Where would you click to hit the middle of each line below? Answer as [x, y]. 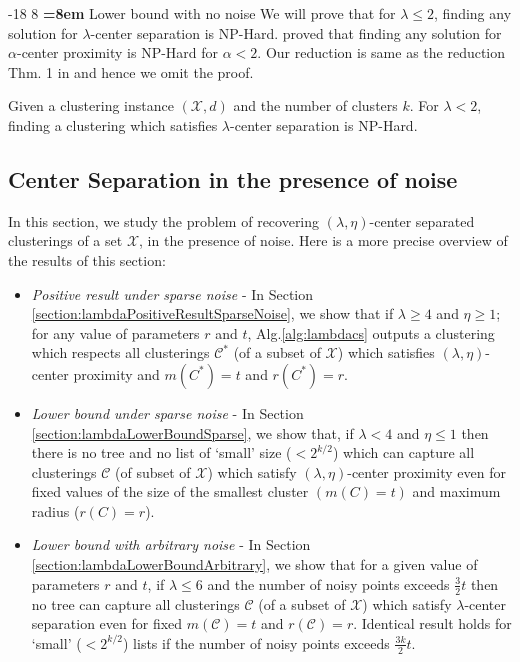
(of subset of [153, 471]
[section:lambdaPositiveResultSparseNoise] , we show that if [212, 313]
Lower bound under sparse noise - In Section [167, 412]
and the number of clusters [315, 105]
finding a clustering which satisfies [113, 124]
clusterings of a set [65, 240]
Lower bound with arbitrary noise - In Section [171, 544]
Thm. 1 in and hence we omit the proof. [131, 71]
